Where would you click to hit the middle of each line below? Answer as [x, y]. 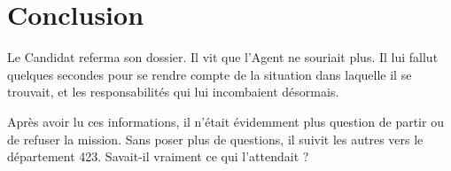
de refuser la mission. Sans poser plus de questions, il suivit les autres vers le [215, 139]
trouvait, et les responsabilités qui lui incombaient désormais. [173, 92]
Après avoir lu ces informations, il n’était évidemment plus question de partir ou [225, 121]
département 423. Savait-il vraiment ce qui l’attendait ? [158, 156]
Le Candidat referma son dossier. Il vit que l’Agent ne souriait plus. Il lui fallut [223, 57]
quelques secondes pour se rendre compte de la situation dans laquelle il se [210, 74]
